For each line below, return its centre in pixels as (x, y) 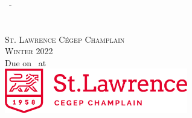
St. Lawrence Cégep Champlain (65, 39)
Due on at (26, 62)
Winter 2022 (29, 51)
